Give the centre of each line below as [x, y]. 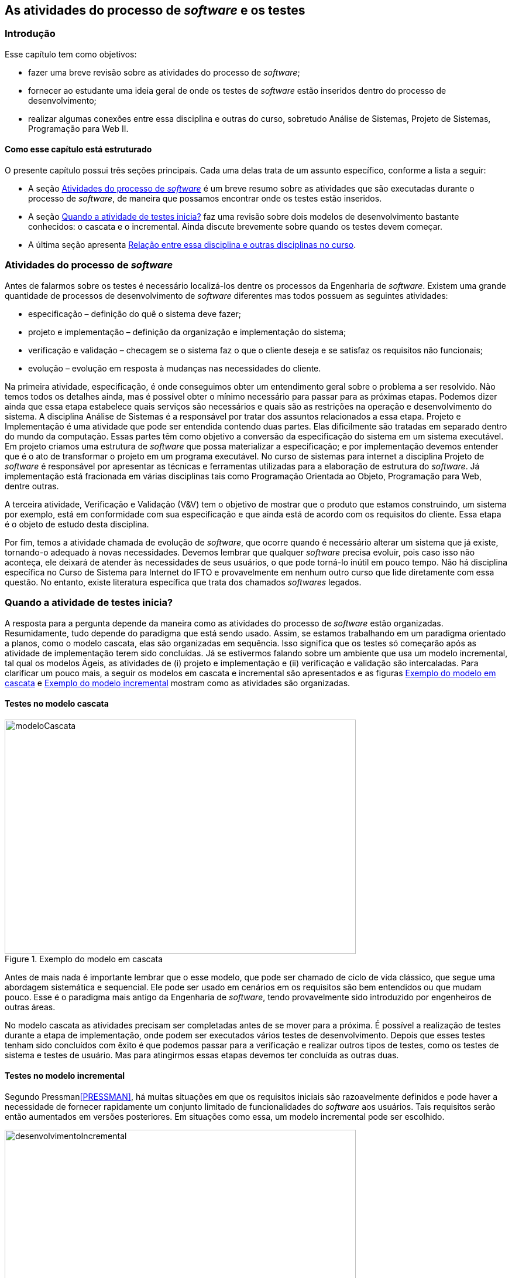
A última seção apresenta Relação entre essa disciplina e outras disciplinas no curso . [192, 245]
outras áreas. [30, 1007]
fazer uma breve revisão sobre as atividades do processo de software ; [164, 72]
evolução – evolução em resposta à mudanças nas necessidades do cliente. [175, 368]
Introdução [30, 34]
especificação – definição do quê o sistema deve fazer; [135, 313]
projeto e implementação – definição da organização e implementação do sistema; [187, 332]
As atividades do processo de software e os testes [155, 10]
